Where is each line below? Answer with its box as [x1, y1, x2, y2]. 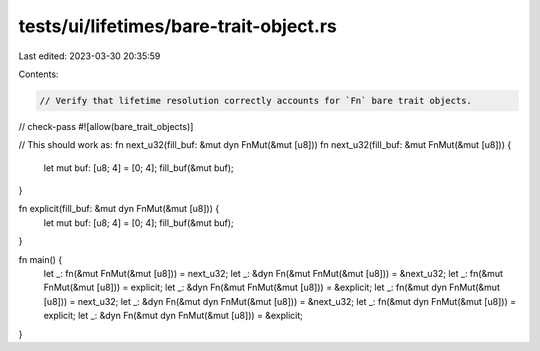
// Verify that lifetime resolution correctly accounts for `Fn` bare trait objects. [39, 95, 472, 106]
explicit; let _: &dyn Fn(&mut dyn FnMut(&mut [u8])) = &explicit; [43, 310, 304, 322]
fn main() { [18, 253, 63, 265]
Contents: [18, 68, 59, 80]
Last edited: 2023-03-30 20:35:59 [18, 50, 161, 62]
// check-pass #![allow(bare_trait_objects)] [18, 120, 194, 132]
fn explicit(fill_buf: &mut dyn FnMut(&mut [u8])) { [18, 203, 220, 215]
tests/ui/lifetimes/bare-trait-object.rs [18, 15, 337, 37]
